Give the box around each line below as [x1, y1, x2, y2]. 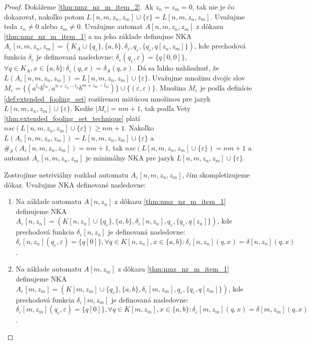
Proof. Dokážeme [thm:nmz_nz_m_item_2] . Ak [4, 1, 154, 11]
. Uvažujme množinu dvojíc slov [148, 72, 245, 82]
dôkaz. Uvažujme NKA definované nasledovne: [4, 179, 146, 189]
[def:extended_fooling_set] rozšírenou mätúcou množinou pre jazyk [4, 93, 211, 103]
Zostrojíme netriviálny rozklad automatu [4, 169, 129, 179]
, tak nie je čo [192, 1, 235, 11]
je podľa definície [200, 82, 252, 92]
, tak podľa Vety [140, 103, 191, 113]
